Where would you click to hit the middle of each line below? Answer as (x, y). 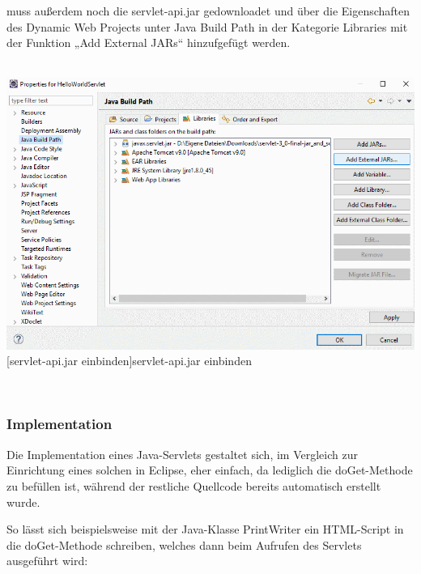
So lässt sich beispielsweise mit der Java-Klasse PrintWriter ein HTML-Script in (205, 529)
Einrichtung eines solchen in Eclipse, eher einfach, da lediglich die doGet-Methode (210, 470)
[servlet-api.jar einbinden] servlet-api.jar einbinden (129, 361)
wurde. (23, 502)
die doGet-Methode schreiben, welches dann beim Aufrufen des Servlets (184, 544)
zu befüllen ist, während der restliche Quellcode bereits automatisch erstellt (194, 485)
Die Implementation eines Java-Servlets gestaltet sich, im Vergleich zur (182, 454)
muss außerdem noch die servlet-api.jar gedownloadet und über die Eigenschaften (208, 11)
